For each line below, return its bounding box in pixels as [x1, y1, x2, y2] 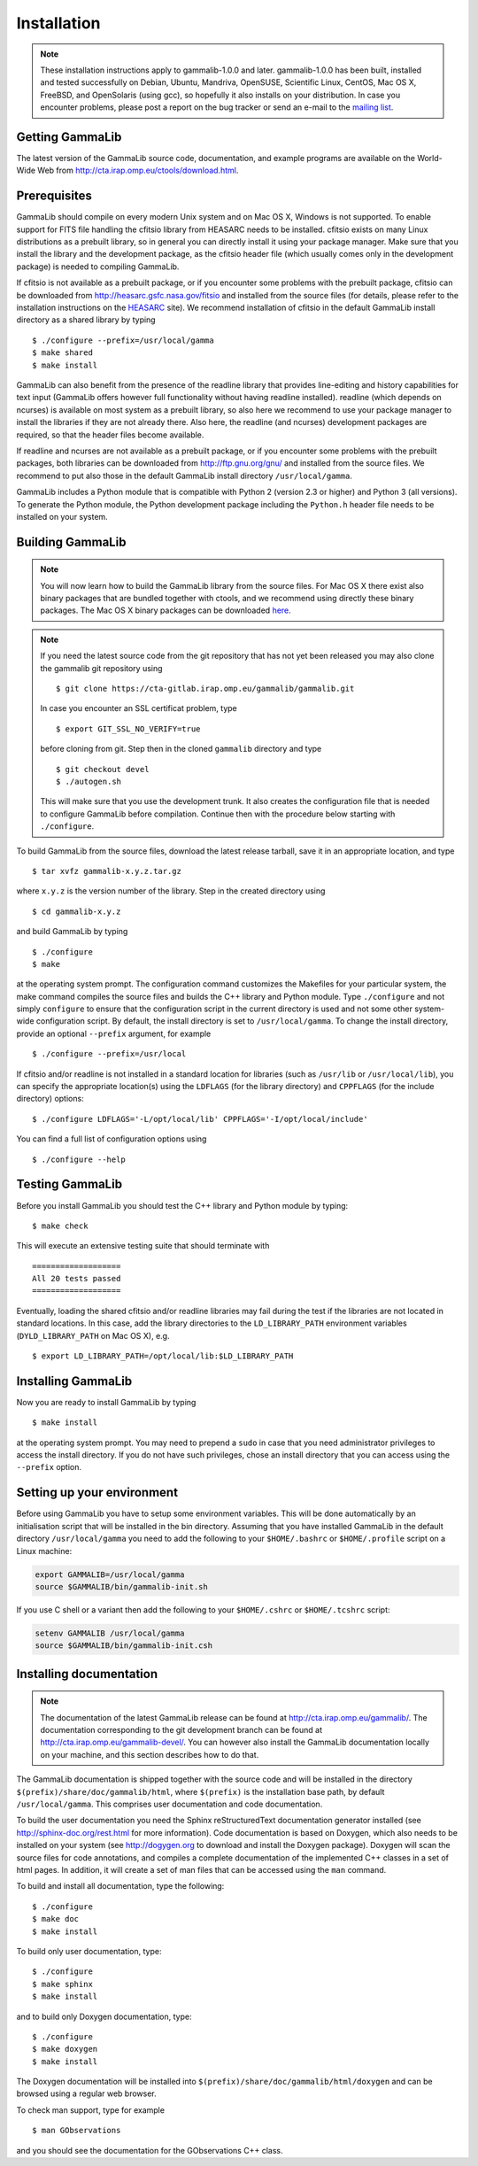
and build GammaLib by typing [16, 926, 128, 937]
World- [417, 153, 443, 164]
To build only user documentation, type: [16, 1946, 162, 1956]
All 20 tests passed [32, 1273, 121, 1284]
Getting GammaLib [16, 129, 122, 144]
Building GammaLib [16, 534, 127, 549]
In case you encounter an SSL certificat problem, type [40, 703, 238, 714]
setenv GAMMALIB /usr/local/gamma [35, 1628, 185, 1638]
